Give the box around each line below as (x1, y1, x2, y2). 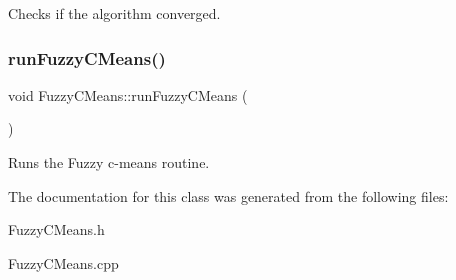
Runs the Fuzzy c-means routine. (8, 152, 210, 172)
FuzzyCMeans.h (8, 219, 105, 240)
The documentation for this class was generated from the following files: (8, 185, 449, 206)
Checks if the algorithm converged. (8, 3, 221, 23)
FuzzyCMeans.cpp (8, 252, 119, 273)
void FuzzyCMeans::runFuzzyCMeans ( (8, 84, 248, 105)
